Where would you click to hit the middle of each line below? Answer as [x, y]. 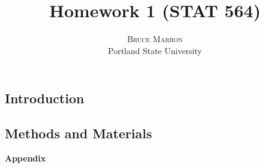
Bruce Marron [155, 39]
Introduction [45, 98]
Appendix [25, 158]
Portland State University [155, 50]
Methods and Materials [78, 133]
